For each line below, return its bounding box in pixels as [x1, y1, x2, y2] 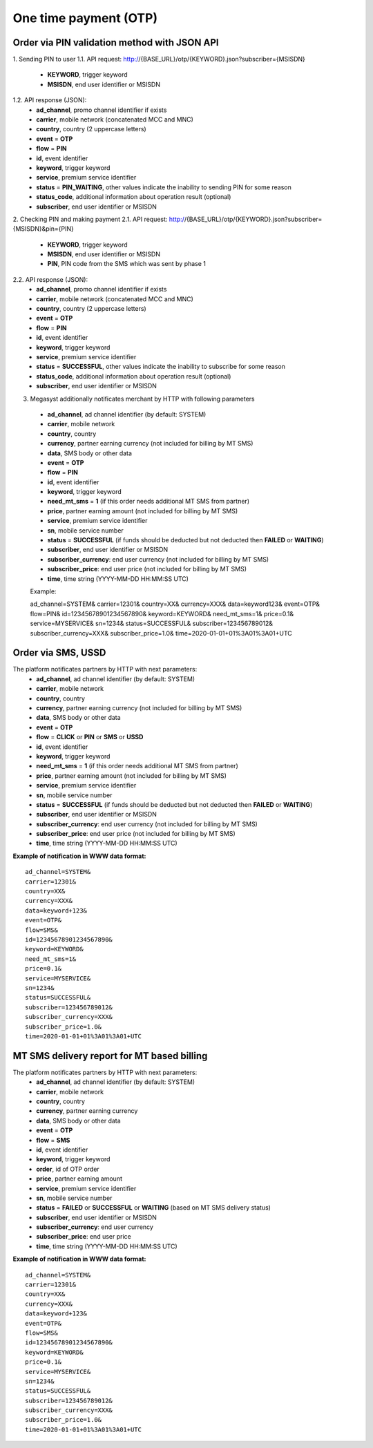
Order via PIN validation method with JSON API [12, 37, 219, 48]
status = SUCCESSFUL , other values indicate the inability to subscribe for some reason [36, 363, 286, 371]
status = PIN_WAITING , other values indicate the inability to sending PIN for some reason [36, 183, 291, 191]
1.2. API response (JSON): [12, 96, 87, 104]
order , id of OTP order [36, 1165, 99, 1173]
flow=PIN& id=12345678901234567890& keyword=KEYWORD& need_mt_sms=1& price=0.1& [30, 609, 294, 618]
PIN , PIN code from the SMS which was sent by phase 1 [47, 260, 207, 268]
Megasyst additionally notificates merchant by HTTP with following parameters [30, 394, 255, 403]
